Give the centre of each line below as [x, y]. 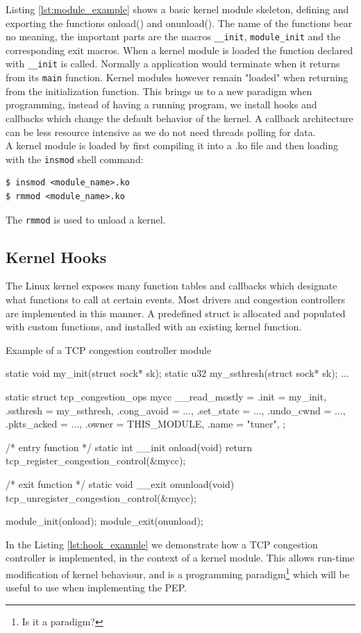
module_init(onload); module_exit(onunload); [104, 521]
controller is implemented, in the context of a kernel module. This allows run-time [180, 558]
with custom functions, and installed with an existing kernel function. [154, 327]
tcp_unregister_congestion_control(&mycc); [101, 497]
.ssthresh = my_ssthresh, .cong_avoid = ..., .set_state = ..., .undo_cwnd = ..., [176, 410]
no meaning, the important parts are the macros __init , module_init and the [173, 36]
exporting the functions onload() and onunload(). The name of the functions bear [179, 23]
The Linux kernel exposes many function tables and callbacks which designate [171, 286]
